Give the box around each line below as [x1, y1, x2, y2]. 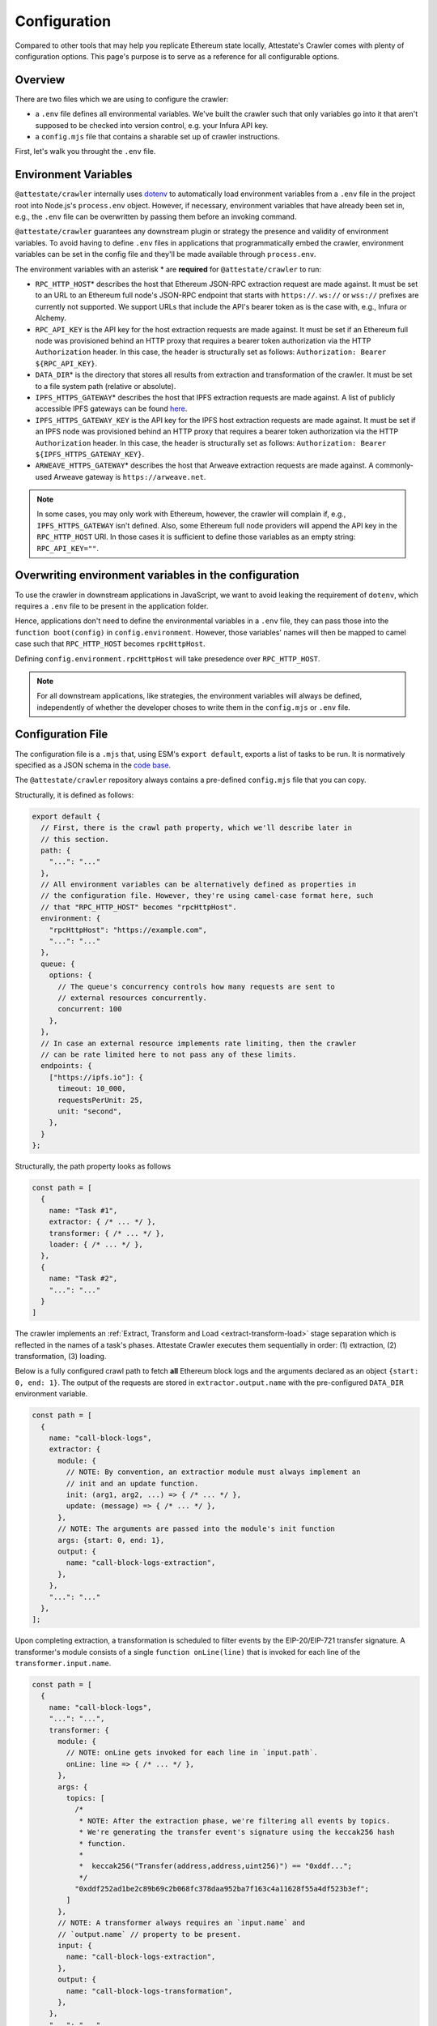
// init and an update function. [66, 1479, 199, 1488]
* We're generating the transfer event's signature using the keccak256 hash [78, 1827, 396, 1837]
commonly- [375, 460, 414, 470]
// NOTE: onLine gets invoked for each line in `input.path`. [66, 1748, 319, 1758]
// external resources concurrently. [57, 993, 208, 1002]
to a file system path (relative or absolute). [35, 381, 176, 391]
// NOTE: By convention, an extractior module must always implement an [66, 1468, 361, 1477]
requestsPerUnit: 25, [57, 1095, 143, 1105]
